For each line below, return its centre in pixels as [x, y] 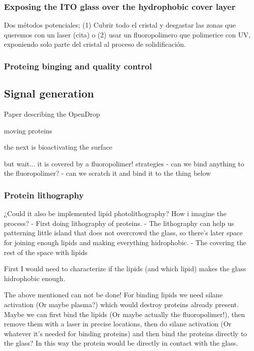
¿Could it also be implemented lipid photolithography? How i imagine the [115, 213]
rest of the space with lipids [46, 252]
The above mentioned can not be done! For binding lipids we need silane [113, 295]
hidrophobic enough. [35, 278]
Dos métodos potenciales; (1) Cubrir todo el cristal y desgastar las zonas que [120, 25]
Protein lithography [44, 195]
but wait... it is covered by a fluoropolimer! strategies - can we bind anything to [124, 163]
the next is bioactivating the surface [58, 147]
